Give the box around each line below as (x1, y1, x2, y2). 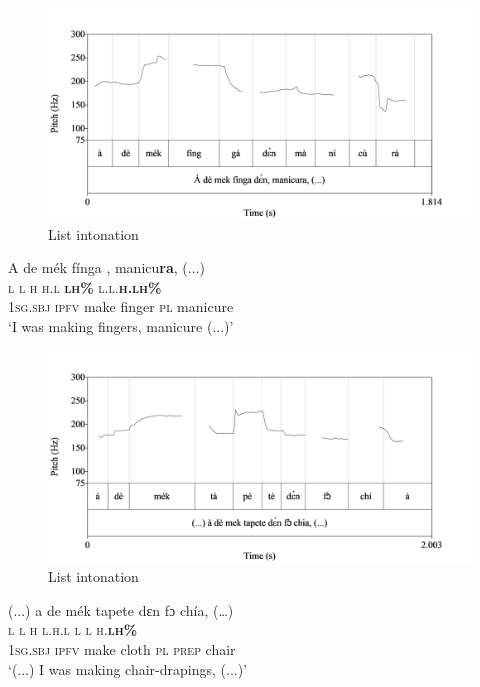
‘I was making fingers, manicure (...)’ (8, 315, 234, 336)
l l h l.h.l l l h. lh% (8, 619, 138, 640)
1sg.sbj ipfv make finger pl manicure (8, 296, 234, 317)
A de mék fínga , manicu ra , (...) (8, 257, 205, 278)
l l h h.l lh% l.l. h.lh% (8, 276, 162, 297)
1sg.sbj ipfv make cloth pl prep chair (8, 638, 236, 659)
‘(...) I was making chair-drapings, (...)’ (8, 658, 248, 679)
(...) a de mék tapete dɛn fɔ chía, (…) (8, 599, 234, 620)
